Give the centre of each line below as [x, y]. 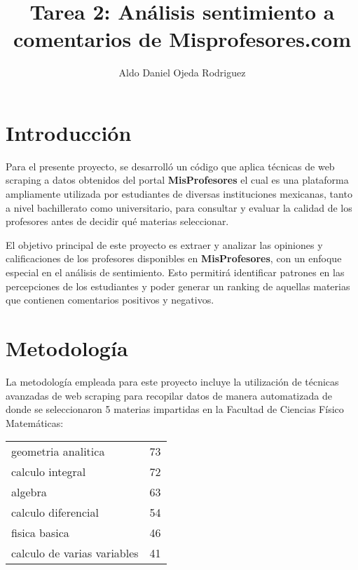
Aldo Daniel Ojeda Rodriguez [182, 73]
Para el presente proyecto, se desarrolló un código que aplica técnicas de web [170, 166]
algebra [29, 492]
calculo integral [49, 472]
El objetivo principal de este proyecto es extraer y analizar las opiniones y [164, 244]
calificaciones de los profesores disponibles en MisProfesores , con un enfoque [174, 258]
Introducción [69, 132]
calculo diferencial [55, 513]
